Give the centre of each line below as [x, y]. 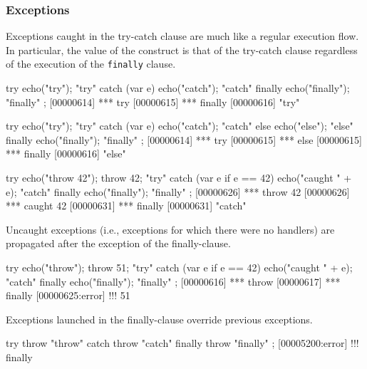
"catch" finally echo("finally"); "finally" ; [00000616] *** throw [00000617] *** [173, 281]
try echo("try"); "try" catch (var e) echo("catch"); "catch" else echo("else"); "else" [180, 126]
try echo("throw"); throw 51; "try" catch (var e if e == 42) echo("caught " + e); [179, 267]
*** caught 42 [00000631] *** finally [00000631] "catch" [126, 206]
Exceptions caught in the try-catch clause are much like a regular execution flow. [182, 36]
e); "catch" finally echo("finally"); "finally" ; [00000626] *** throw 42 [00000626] [178, 191]
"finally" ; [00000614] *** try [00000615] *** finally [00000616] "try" [153, 102]
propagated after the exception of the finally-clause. [118, 243]
